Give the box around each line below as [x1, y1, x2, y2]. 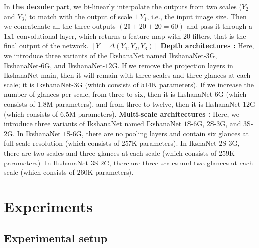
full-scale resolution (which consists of [4, 138, 120, 148]
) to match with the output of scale [24, 11, 132, 21]
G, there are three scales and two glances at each [104, 157, 253, 167]
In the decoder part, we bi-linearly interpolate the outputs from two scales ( [4, 1, 242, 11]
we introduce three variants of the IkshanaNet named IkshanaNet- [4, 50, 206, 60]
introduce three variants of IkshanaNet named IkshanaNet [4, 118, 182, 129]
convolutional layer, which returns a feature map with [17, 30, 181, 41]
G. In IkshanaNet [7, 128, 61, 138]
